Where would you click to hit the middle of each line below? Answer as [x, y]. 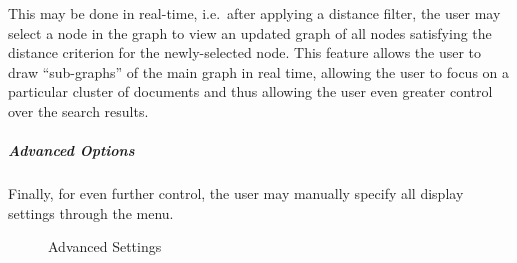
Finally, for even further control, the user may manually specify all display [236, 193]
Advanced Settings [105, 246]
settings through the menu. [91, 212]
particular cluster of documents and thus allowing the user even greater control [250, 91]
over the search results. [78, 110]
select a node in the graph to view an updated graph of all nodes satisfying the [250, 32]
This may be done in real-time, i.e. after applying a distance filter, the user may [254, 13]
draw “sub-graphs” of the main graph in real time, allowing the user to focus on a [259, 71]
